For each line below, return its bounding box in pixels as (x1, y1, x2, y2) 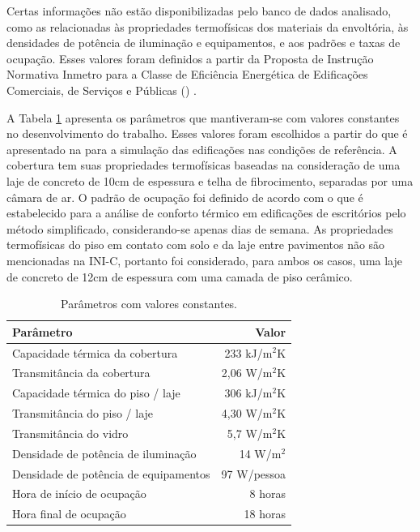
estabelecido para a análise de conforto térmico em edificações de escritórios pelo (6, 204, 406, 221)
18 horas (244, 505, 286, 522)
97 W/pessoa (221, 465, 286, 482)
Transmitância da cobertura (12, 364, 151, 381)
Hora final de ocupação (12, 505, 126, 522)
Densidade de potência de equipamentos (12, 465, 210, 482)
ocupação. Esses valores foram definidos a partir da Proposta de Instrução (6, 49, 374, 66)
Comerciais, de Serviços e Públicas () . (6, 81, 197, 98)
